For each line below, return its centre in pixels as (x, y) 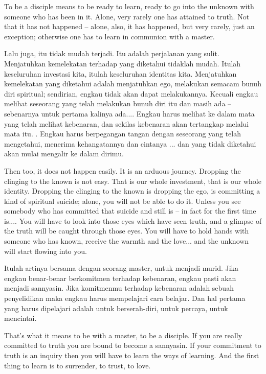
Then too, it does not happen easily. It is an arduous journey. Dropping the (123, 170)
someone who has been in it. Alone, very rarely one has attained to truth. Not (127, 16)
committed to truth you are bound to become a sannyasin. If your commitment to (133, 345)
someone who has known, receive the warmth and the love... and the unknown (127, 241)
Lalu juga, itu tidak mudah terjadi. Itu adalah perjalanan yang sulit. (112, 53)
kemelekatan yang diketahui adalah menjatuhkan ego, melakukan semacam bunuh (133, 84)
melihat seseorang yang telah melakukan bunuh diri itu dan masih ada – (118, 103)
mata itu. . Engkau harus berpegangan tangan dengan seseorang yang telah (123, 134)
